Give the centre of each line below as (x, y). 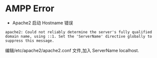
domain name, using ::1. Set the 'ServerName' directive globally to (79, 36)
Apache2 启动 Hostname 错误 (43, 23)
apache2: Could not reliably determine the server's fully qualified (79, 32)
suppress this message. (30, 41)
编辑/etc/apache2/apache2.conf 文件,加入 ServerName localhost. (72, 50)
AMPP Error (30, 9)
